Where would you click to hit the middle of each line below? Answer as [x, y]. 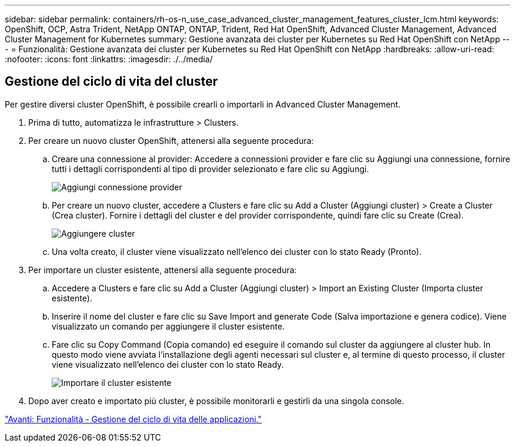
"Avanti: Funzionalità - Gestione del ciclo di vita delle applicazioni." [133, 419]
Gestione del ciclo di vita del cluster [111, 82]
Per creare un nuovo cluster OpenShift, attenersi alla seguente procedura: [171, 140]
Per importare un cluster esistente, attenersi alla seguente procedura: [163, 270]
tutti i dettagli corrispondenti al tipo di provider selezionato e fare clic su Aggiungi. [210, 169]
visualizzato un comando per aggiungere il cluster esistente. [168, 326]
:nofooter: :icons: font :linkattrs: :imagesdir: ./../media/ [109, 59]
